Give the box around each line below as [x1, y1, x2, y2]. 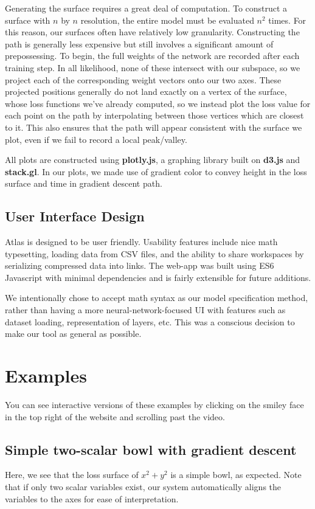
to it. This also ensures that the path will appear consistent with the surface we [5, 120, 302, 133]
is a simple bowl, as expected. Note [170, 468, 302, 481]
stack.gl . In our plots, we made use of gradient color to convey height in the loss [5, 165, 307, 178]
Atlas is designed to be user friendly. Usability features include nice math [5, 235, 278, 248]
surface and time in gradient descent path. [5, 177, 162, 190]
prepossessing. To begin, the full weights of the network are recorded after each [5, 49, 300, 62]
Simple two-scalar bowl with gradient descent [5, 440, 297, 459]
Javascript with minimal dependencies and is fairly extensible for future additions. [5, 271, 311, 283]
